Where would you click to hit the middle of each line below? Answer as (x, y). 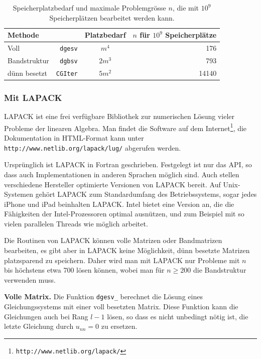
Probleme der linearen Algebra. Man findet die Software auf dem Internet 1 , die (125, 127)
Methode (23, 35)
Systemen (19, 194)
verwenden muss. (30, 279)
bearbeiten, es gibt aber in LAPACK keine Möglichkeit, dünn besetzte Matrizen (127, 250)
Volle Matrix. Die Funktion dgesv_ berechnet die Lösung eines (103, 296)
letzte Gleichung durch (39, 326)
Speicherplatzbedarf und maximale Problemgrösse (89, 8)
